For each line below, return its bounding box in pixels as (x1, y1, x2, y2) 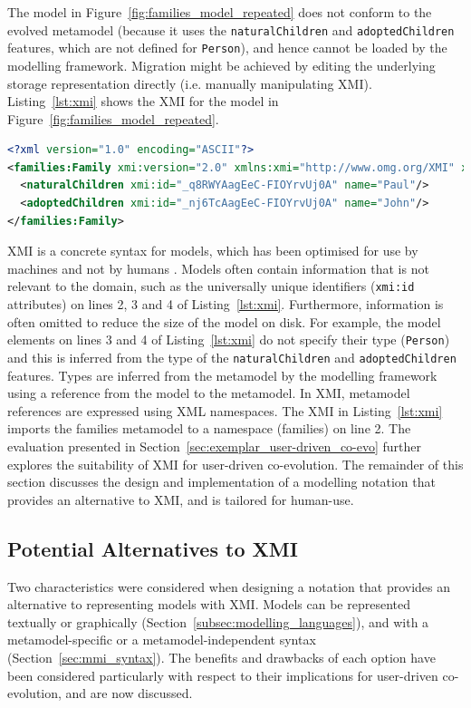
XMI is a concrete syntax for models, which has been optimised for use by (7, 241, 418, 260)
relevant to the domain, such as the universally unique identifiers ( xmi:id (7, 276, 415, 296)
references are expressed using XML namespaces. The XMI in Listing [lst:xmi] (7, 401, 443, 420)
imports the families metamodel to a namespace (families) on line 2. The (7, 419, 411, 438)
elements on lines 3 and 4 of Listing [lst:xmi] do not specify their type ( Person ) (7, 330, 450, 349)
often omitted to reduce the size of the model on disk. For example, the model (7, 312, 441, 331)
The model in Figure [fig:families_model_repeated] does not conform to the (7, 3, 432, 21)
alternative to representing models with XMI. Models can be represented (7, 595, 410, 614)
